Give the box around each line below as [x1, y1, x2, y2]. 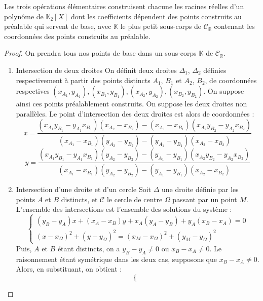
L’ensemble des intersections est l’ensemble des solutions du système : [16, 204, 232, 214]
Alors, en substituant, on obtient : [16, 264, 122, 274]
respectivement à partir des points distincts [16, 74, 151, 85]
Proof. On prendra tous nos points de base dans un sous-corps [4, 48, 197, 58]
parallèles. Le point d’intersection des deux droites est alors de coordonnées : [16, 108, 254, 119]
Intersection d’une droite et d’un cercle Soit [16, 184, 152, 195]
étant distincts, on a [57, 243, 120, 253]
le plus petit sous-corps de [120, 21, 202, 31]
